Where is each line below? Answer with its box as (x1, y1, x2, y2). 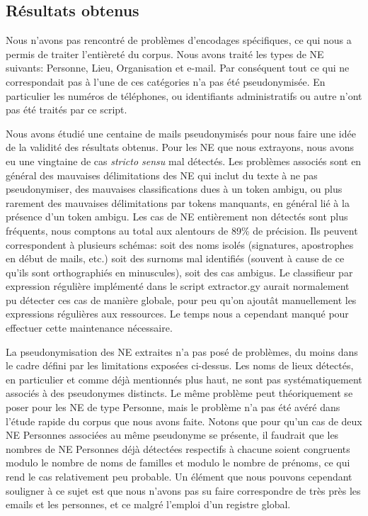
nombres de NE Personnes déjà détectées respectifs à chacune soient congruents (6, 441, 350, 456)
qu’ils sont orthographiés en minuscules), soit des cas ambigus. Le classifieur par (6, 264, 353, 279)
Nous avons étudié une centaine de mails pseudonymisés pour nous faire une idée (6, 125, 356, 140)
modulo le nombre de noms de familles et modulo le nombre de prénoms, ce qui (6, 455, 350, 470)
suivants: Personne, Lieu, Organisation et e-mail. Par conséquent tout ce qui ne (6, 60, 350, 75)
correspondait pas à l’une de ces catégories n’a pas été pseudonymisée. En (6, 74, 326, 89)
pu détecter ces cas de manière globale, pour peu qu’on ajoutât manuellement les (6, 292, 357, 307)
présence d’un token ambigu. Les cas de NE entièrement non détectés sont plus (6, 209, 348, 224)
